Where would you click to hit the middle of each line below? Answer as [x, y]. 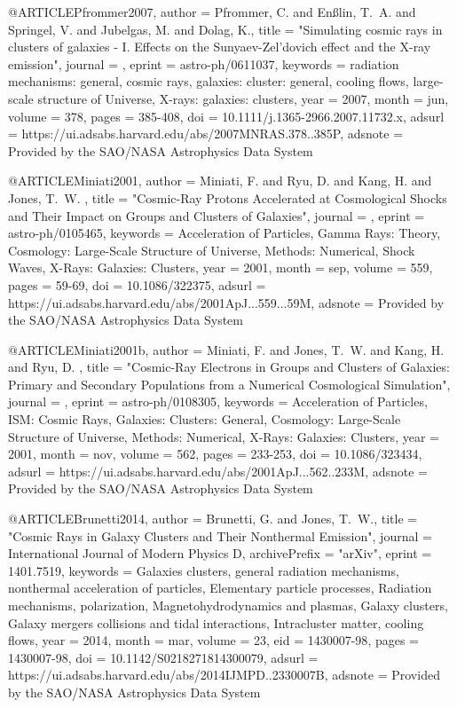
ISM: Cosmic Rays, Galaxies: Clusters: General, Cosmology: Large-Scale [205, 419]
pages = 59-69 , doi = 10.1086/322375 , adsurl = [137, 284]
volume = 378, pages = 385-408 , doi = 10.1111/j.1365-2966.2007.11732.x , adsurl [226, 116]
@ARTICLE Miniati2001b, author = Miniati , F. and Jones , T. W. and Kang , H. [226, 349]
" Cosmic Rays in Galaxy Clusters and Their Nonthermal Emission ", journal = [220, 535]
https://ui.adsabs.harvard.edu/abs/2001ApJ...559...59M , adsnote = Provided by [226, 302]
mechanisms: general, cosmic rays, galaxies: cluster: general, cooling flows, [209, 81]
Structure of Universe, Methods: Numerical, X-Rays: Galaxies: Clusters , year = [224, 436]
